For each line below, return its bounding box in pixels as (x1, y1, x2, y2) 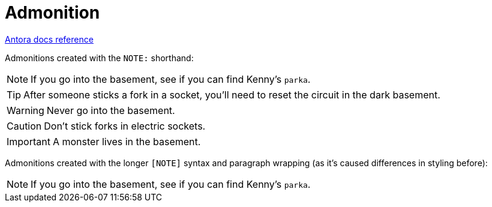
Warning (7, 104, 44, 116)
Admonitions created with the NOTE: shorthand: (5, 52, 194, 63)
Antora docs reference (5, 34, 94, 44)
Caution (7, 119, 42, 132)
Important (7, 135, 50, 148)
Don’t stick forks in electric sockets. (44, 119, 206, 132)
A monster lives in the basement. (52, 135, 201, 148)
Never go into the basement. (46, 104, 175, 116)
